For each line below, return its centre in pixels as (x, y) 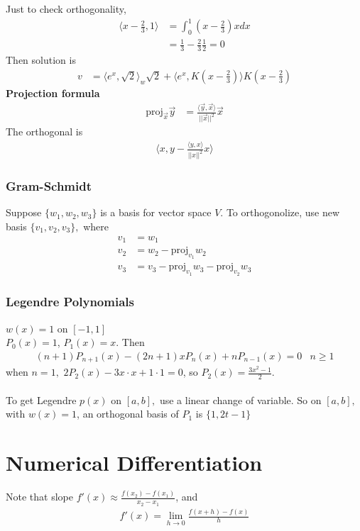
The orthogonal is (44, 132)
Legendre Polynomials (70, 302)
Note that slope (39, 497)
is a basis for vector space (156, 212)
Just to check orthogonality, (66, 9)
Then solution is (41, 60)
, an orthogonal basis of (128, 414)
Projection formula (53, 93)
